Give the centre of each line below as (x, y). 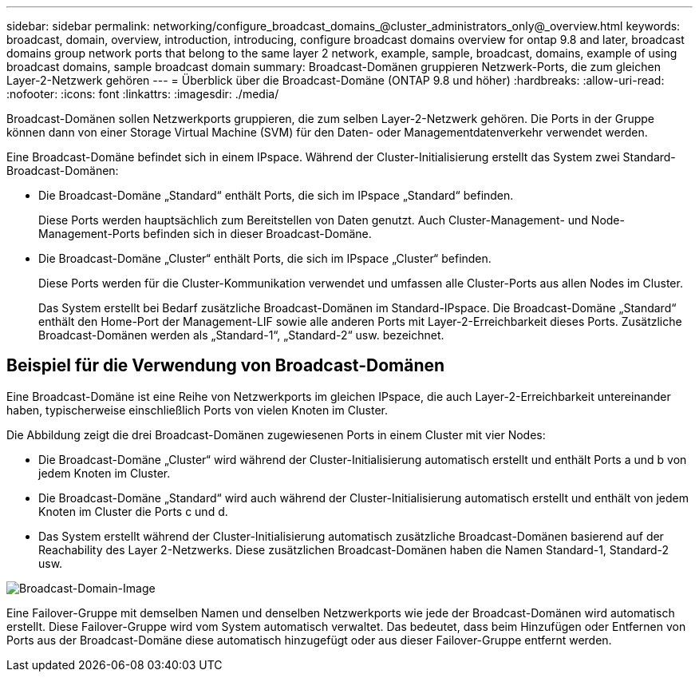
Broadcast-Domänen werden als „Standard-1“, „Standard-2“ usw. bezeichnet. (241, 335)
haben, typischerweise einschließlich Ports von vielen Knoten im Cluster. (197, 410)
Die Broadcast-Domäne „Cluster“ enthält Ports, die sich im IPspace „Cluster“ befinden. (265, 258)
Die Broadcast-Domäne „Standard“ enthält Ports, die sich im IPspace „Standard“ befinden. (276, 195)
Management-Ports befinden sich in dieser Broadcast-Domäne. (205, 234)
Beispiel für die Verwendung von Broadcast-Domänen (226, 366)
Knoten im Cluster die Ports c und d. (133, 511)
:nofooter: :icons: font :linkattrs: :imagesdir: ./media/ (143, 94)
